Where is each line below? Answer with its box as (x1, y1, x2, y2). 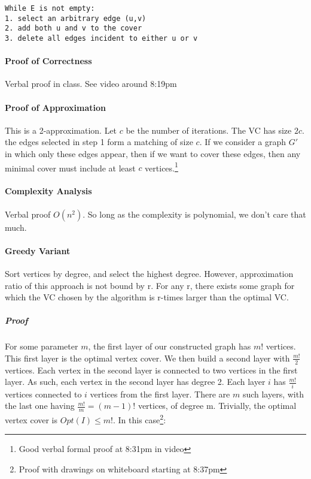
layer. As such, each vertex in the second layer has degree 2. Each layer (5, 375, 266, 388)
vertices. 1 (145, 159, 178, 174)
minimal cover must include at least (5, 161, 136, 174)
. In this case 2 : (112, 412, 166, 426)
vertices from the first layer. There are (90, 387, 230, 400)
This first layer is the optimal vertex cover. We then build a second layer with (5, 351, 290, 364)
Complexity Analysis (5, 185, 92, 197)
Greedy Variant (5, 244, 71, 257)
